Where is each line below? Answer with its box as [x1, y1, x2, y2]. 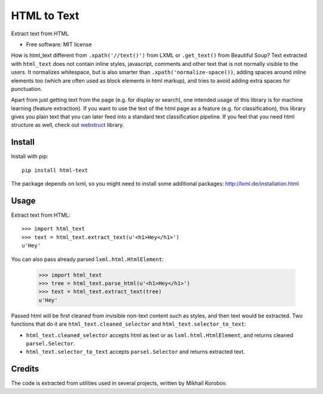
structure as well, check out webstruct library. [11, 122, 124, 129]
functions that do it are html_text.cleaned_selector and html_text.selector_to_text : [11, 320, 246, 328]
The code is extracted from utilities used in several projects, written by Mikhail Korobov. [11, 380, 227, 387]
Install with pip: [11, 153, 48, 160]
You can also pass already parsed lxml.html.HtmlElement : [11, 255, 164, 263]
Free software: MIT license [26, 41, 92, 48]
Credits [11, 364, 39, 374]
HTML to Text [11, 9, 80, 22]
